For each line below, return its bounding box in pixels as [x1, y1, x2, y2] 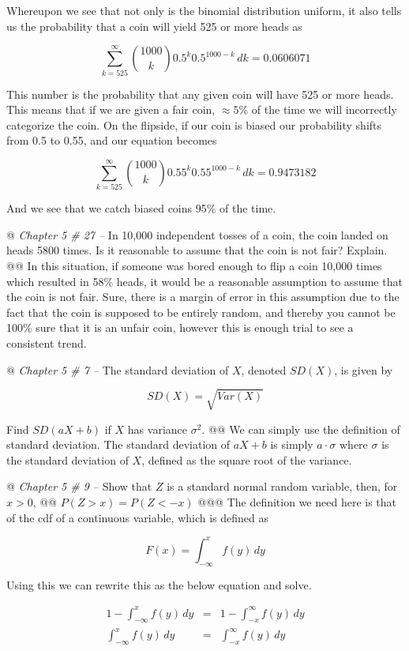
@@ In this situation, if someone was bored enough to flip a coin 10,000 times [6, 258, 382, 273]
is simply [270, 436, 313, 453]
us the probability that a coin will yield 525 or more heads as [6, 17, 302, 34]
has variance [127, 420, 187, 437]
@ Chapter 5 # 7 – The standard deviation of [6, 361, 229, 378]
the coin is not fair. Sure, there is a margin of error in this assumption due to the [6, 288, 400, 305]
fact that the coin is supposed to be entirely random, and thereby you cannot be [6, 303, 396, 320]
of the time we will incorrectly [251, 101, 397, 118]
